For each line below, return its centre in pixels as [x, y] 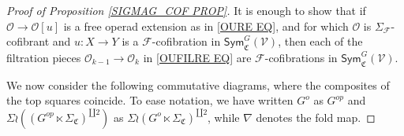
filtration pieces [44, 57]
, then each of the [320, 41]
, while [224, 117]
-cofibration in [186, 41]
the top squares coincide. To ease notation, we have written [150, 100]
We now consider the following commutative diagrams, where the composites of [198, 85]
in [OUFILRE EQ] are [197, 57]
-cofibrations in [301, 57]
